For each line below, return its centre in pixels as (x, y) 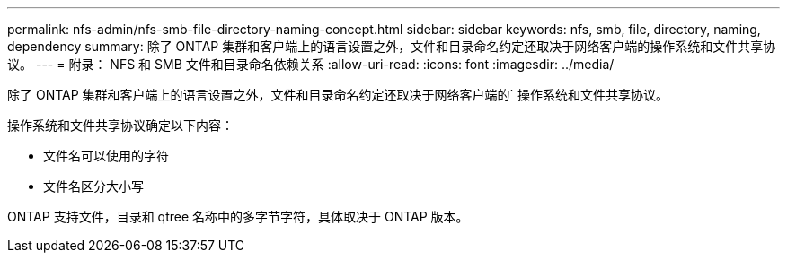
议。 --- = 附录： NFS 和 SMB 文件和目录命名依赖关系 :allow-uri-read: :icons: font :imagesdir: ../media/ (311, 64)
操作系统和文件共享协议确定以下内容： (120, 125)
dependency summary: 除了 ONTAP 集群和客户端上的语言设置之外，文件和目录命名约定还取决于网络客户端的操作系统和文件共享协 (392, 46)
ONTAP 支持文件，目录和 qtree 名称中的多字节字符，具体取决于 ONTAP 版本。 (238, 217)
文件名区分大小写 (93, 186)
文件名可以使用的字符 (106, 156)
